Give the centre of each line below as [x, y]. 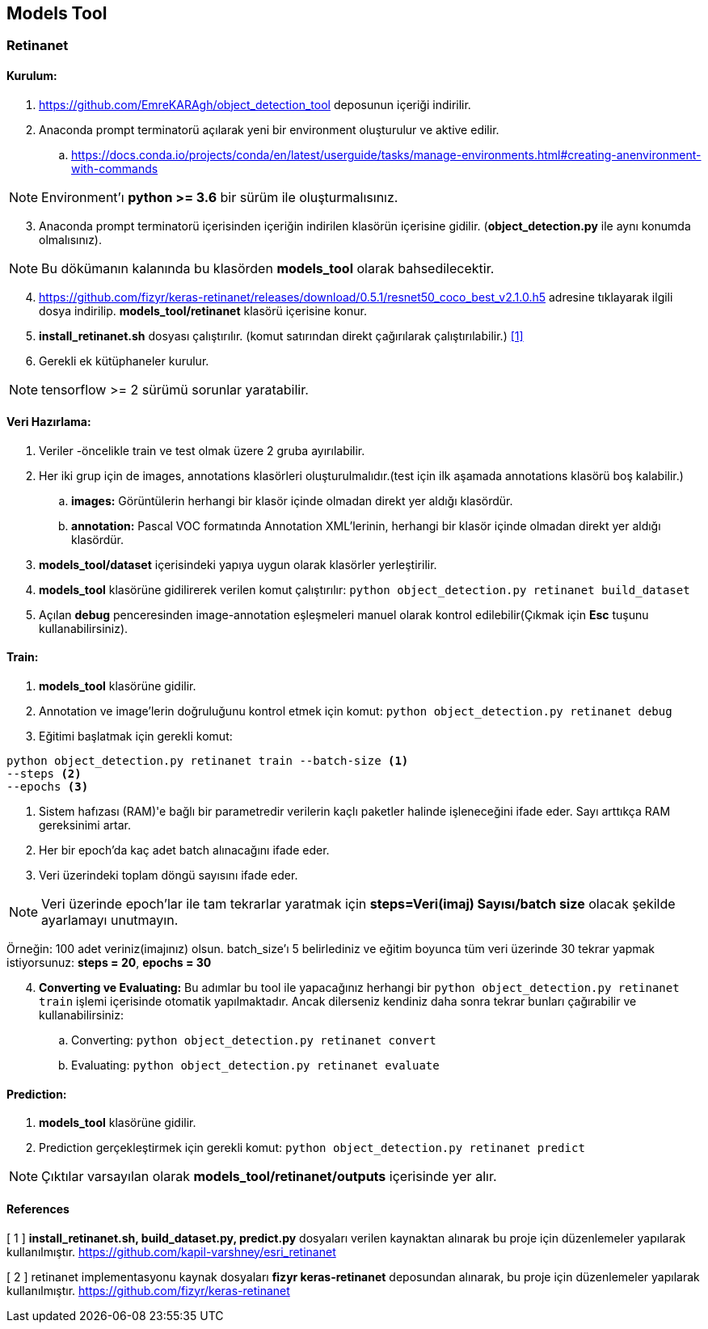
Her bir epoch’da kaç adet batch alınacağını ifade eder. [184, 850]
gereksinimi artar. [85, 825]
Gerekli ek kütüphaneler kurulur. [124, 361]
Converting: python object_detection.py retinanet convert [254, 1040]
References [38, 1209]
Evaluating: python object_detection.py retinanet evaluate [255, 1065]
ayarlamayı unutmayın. [110, 920]
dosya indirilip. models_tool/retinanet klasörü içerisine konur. [203, 310]
